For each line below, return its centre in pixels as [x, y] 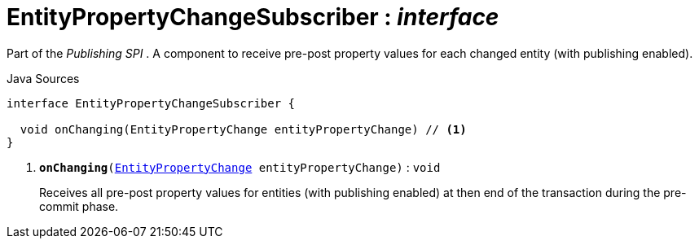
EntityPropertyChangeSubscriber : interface [253, 17]
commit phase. [79, 206]
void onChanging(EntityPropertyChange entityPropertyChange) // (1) [243, 129]
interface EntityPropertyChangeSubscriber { [151, 103]
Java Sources [43, 78]
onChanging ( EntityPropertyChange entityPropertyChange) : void [240, 167]
